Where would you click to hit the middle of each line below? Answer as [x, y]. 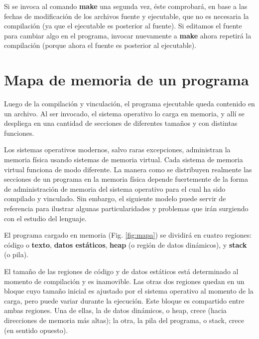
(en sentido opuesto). [36, 330]
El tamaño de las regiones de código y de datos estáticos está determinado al [121, 271]
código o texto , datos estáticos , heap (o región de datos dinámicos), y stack [126, 244]
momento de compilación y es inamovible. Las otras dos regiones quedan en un [124, 281]
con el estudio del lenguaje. [45, 218]
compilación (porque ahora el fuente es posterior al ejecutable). [100, 45]
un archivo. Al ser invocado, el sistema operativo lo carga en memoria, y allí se [124, 113]
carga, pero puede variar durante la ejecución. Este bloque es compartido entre [124, 300]
